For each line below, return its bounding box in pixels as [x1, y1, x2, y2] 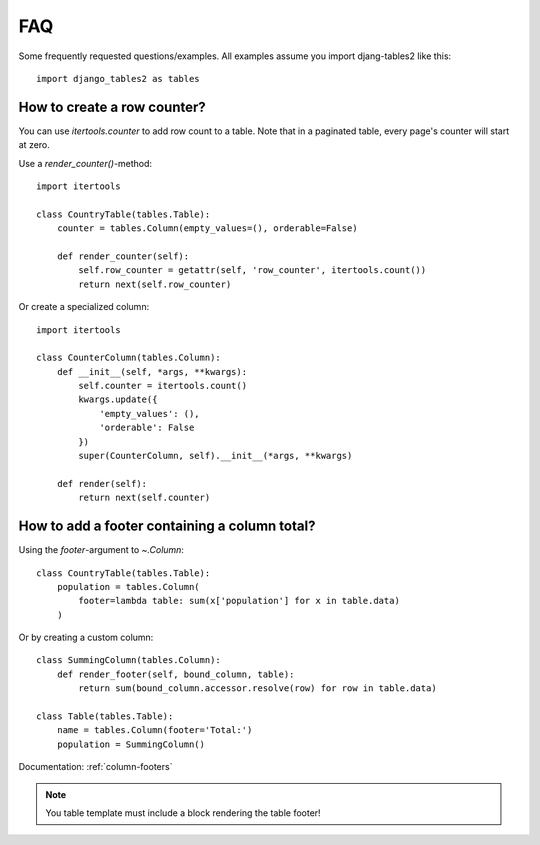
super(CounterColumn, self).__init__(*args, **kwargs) [78, 450, 353, 462]
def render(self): [56, 478, 148, 489]
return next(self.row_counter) [78, 278, 232, 290]
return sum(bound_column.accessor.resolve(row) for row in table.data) [78, 683, 437, 694]
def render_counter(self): [56, 250, 190, 262]
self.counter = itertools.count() [78, 380, 248, 392]
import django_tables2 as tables [36, 73, 200, 84]
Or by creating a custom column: [18, 631, 154, 644]
